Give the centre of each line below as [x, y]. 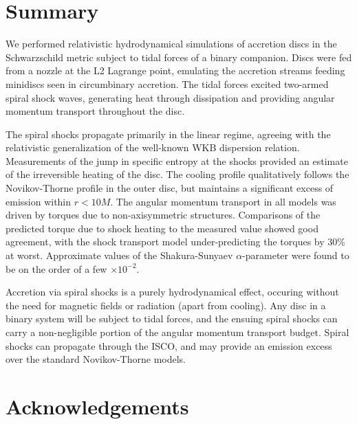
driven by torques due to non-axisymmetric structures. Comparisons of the [163, 215]
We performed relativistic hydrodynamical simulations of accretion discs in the [171, 44]
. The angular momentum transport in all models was [223, 201]
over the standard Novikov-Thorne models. [96, 359]
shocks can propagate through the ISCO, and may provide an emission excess [169, 345]
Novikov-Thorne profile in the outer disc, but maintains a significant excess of [170, 188]
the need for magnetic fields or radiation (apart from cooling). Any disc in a [166, 305]
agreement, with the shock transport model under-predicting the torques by [165, 242]
